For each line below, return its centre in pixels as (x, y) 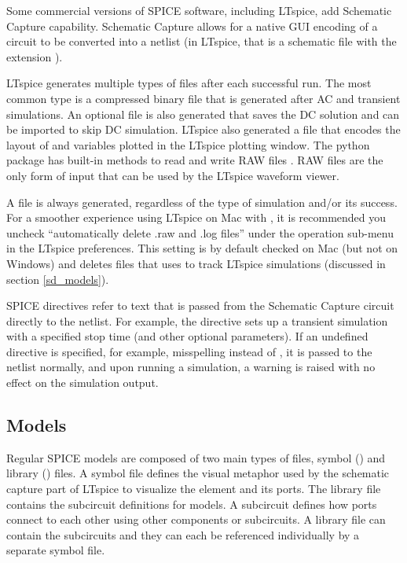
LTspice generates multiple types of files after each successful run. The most (189, 83)
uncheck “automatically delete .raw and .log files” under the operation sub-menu (200, 232)
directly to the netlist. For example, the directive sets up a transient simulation (197, 320)
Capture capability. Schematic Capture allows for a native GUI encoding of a (192, 26)
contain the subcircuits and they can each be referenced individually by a (183, 534)
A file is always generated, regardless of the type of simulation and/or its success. (202, 202)
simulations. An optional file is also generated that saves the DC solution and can (203, 114)
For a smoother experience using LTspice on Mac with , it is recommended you (196, 217)
